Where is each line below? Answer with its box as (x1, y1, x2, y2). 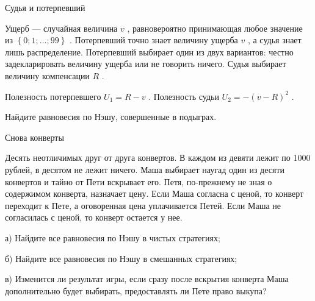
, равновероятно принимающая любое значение (127, 21, 303, 34)
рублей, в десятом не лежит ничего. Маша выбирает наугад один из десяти (5, 163, 285, 175)
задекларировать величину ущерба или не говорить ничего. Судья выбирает (5, 57, 286, 70)
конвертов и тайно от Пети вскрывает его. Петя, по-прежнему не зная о (5, 175, 272, 188)
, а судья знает (247, 34, 302, 46)
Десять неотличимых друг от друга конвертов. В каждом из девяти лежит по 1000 (5, 151, 311, 164)
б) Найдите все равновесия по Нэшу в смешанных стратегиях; (5, 252, 237, 264)
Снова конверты (5, 130, 64, 143)
